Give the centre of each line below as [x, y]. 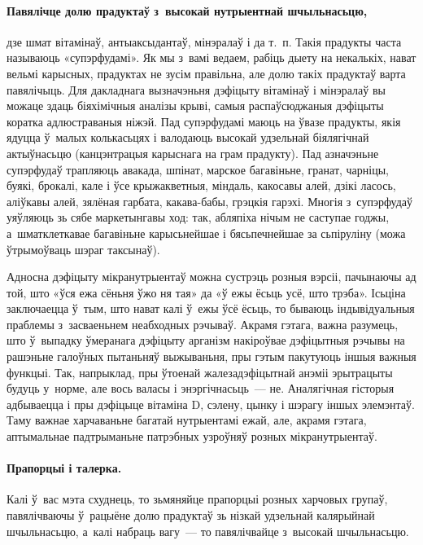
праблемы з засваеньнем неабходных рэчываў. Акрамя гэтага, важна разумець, [203, 324]
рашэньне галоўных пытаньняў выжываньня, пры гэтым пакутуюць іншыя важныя [211, 356]
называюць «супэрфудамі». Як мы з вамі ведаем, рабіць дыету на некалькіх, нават [211, 57]
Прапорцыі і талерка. [64, 468]
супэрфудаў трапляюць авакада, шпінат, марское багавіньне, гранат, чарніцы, [198, 169]
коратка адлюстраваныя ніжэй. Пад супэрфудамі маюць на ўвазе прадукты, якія [204, 121]
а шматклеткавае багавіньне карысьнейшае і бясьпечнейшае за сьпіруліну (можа [206, 233]
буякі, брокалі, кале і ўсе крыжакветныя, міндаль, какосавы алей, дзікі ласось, [201, 185]
